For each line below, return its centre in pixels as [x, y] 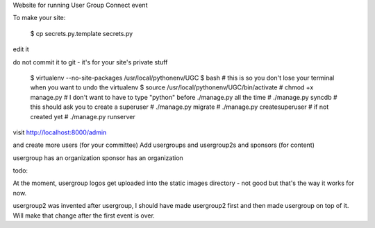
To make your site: [39, 18]
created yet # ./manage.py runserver [83, 116]
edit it [21, 49]
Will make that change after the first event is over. [84, 216]
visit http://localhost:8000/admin [60, 132]
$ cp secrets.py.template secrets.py [82, 33]
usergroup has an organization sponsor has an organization [98, 158]
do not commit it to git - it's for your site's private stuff [90, 62]
